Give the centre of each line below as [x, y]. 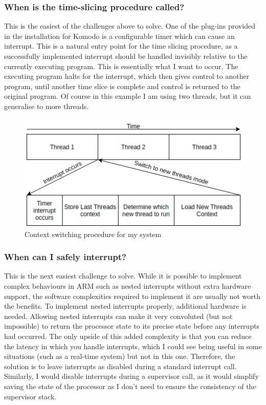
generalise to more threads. [47, 106]
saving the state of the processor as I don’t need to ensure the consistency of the [130, 386]
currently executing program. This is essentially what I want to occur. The [121, 66]
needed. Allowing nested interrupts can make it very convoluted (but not [118, 316]
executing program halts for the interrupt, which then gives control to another [127, 76]
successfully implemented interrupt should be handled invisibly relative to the [126, 56]
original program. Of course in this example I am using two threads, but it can [128, 96]
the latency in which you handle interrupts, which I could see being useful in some [133, 346]
